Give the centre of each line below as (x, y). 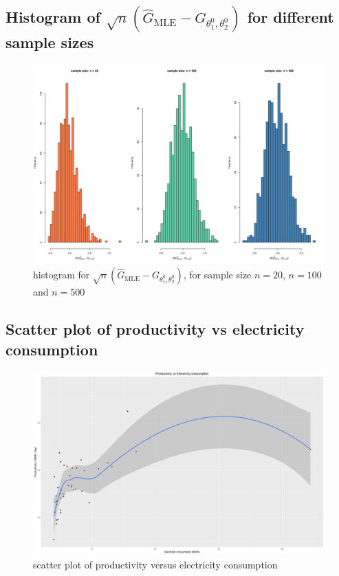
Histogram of (53, 17)
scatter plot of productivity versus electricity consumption (155, 564)
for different (291, 17)
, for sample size (217, 275)
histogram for (62, 275)
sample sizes (50, 42)
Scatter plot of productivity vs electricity (155, 329)
